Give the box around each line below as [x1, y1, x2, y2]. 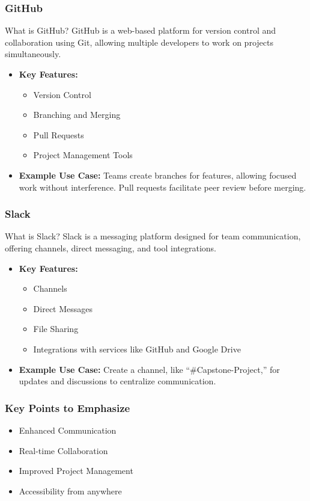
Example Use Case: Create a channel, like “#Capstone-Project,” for [19, 363, 280, 375]
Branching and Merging [33, 108, 121, 121]
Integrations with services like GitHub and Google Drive [33, 342, 241, 355]
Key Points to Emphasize [5, 400, 130, 415]
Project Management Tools [33, 149, 133, 161]
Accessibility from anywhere [19, 484, 122, 497]
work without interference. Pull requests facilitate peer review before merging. [19, 180, 306, 193]
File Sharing [33, 322, 79, 335]
